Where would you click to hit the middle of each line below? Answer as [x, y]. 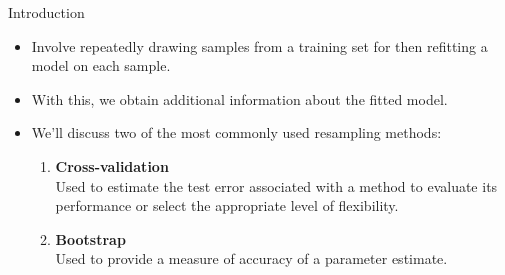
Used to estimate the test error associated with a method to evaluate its [276, 185]
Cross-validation [112, 165]
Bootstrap [90, 238]
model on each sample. [101, 65]
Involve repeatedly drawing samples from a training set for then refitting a [259, 45]
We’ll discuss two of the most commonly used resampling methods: [236, 132]
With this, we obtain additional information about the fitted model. [239, 98]
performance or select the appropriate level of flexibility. [227, 205]
